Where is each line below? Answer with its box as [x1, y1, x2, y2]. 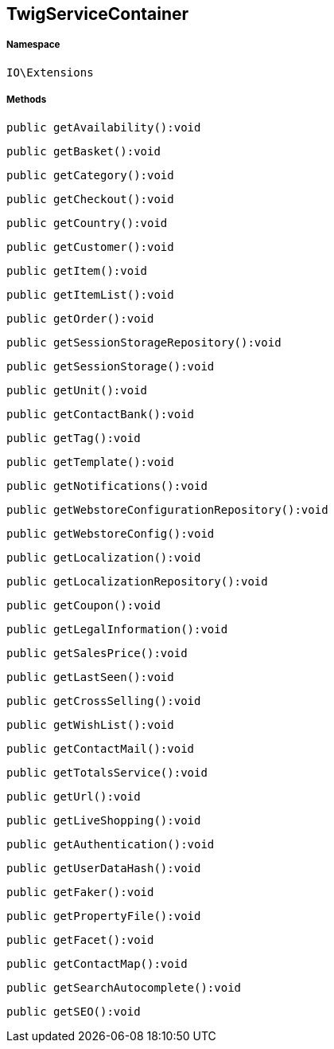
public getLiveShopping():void [6, 813, 201, 827]
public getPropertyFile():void [6, 909, 201, 922]
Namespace [6, 39, 60, 51]
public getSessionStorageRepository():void [6, 335, 282, 349]
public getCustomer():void [6, 240, 174, 253]
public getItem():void [6, 264, 148, 277]
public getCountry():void [6, 216, 168, 229]
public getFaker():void [6, 885, 154, 898]
